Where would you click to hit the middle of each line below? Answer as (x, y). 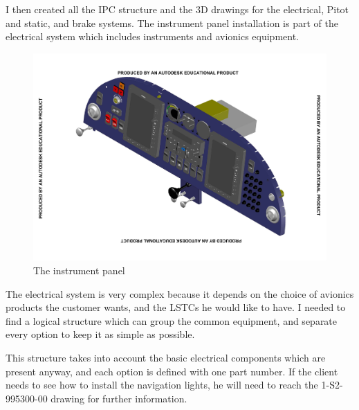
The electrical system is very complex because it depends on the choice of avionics (180, 293)
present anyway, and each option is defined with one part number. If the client (172, 371)
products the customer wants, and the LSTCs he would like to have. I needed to (176, 307)
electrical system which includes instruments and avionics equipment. (153, 36)
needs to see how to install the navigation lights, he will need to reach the (162, 385)
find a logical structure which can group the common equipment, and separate (172, 320)
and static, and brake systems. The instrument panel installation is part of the (172, 23)
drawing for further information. (119, 398)
